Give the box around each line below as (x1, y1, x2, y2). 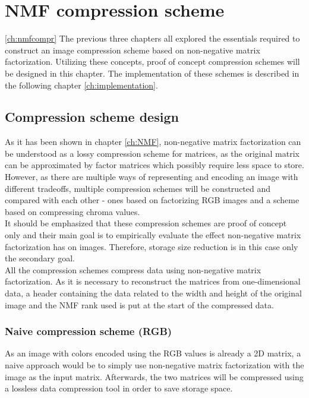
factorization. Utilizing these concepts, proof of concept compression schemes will (5, 55, 300, 68)
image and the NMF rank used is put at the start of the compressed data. (5, 298, 274, 311)
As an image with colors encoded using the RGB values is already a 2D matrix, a (5, 347, 301, 359)
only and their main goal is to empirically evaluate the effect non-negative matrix (5, 229, 301, 241)
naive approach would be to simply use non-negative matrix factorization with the (5, 359, 304, 371)
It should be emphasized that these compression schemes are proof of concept (5, 217, 287, 229)
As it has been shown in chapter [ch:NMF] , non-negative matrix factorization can (5, 135, 301, 148)
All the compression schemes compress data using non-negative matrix (5, 263, 261, 276)
